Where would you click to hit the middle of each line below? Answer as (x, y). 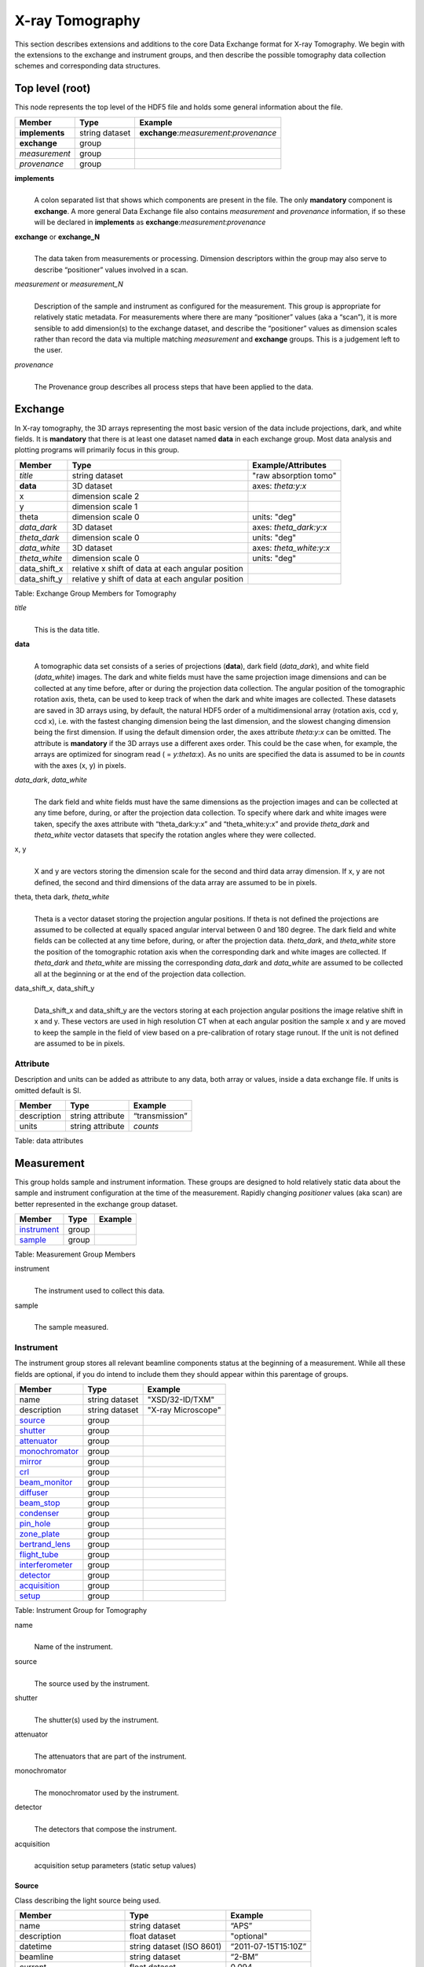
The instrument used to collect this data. (99, 1291)
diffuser (34, 1493)
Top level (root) (53, 89)
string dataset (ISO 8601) (175, 1947)
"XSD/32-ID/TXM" (181, 1400)
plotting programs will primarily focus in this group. (97, 450)
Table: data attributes (49, 1140)
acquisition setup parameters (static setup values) (115, 1866)
